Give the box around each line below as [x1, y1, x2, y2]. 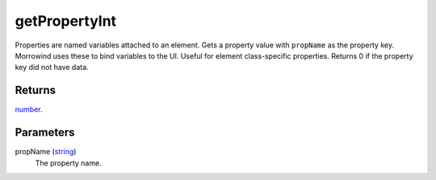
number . [15, 104, 43, 114]
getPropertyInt [15, 12, 117, 30]
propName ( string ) [15, 147, 77, 157]
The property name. [35, 157, 102, 168]
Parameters [15, 125, 75, 140]
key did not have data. [15, 63, 89, 72]
